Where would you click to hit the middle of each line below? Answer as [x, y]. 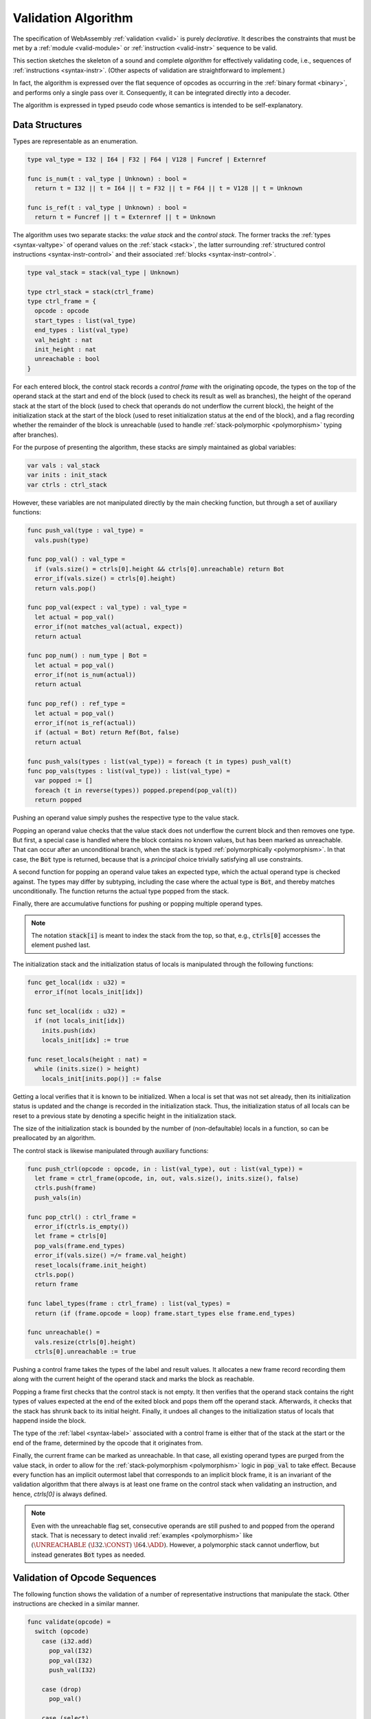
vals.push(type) [62, 540]
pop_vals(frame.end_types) [80, 1246]
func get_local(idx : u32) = [76, 982]
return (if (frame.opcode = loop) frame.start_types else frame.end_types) [165, 1313]
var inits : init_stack [67, 475]
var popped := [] [64, 781]
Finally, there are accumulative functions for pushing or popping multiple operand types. [138, 904]
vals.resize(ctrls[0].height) [86, 1342]
